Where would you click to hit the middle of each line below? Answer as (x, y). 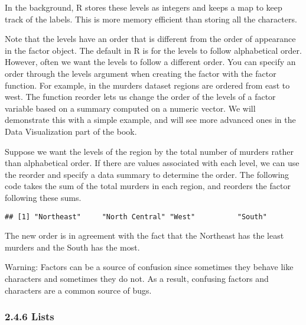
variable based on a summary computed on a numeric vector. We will (130, 108)
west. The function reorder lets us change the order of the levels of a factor (140, 97)
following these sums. (43, 197)
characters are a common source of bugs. (78, 290)
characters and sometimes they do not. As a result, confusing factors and (137, 278)
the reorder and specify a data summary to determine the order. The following (147, 174)
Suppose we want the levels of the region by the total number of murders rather (149, 151)
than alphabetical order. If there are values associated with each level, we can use (152, 163)
